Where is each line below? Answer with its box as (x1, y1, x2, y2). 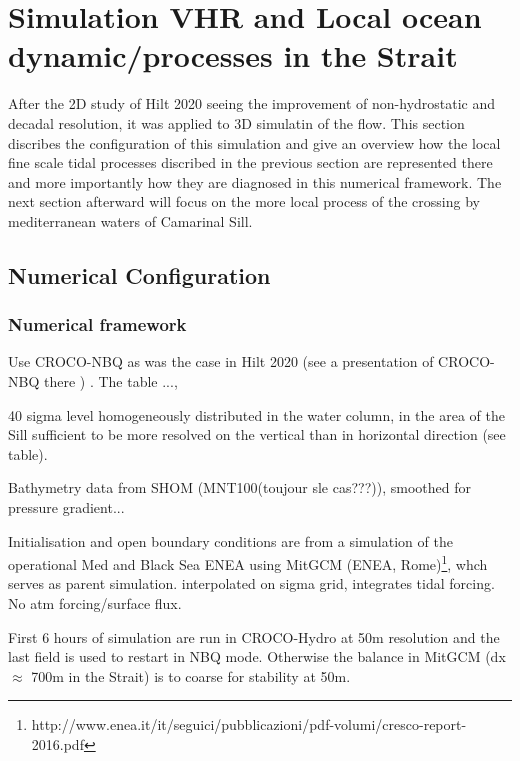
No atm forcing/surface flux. (8, 593, 182, 614)
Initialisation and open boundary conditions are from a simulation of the (8, 530, 453, 551)
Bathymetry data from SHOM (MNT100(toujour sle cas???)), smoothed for (8, 477, 471, 498)
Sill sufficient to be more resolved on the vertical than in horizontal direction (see (8, 424, 506, 445)
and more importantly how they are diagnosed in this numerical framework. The (8, 171, 502, 192)
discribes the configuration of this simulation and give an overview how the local (8, 132, 501, 153)
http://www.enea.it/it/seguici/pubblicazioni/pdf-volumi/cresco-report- (31, 714, 467, 735)
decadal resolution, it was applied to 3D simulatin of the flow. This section (8, 112, 465, 133)
